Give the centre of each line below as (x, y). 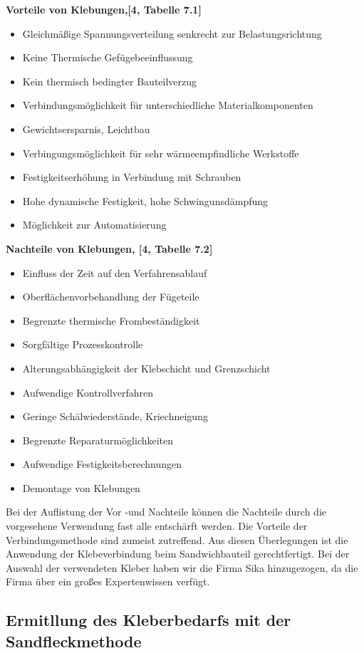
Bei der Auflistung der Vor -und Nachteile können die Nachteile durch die (166, 512)
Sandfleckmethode (74, 641)
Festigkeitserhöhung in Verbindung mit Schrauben (132, 177)
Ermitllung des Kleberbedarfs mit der (149, 620)
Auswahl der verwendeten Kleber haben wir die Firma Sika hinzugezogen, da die (182, 567)
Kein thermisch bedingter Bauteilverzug (110, 81)
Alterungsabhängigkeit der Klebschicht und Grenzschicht (146, 368)
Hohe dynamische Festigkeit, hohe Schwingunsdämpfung (145, 200)
